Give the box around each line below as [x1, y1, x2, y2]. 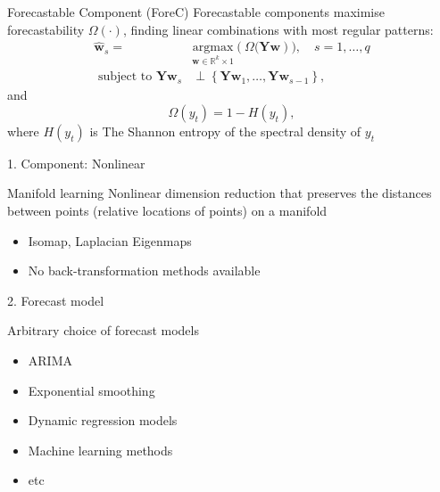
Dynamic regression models [28, 411, 178, 430]
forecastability [7, 20, 85, 38]
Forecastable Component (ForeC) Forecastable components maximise [7, 3, 385, 20]
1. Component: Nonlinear [7, 153, 145, 172]
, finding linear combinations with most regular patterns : [122, 20, 434, 38]
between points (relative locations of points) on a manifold [7, 201, 328, 220]
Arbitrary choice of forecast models [7, 321, 199, 340]
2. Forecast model [7, 291, 104, 309]
